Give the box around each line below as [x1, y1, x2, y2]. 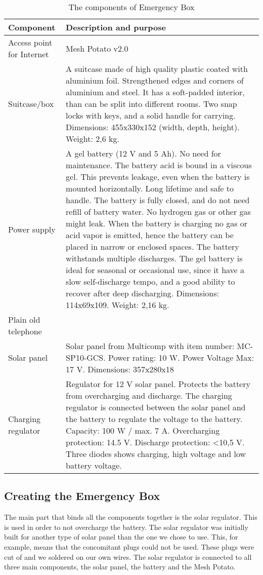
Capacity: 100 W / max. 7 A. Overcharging [66, 425, 220, 436]
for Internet [8, 48, 49, 60]
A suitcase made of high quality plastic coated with [66, 63, 248, 74]
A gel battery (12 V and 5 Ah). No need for [66, 147, 221, 159]
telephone [8, 325, 42, 337]
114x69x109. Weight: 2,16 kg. [66, 299, 169, 311]
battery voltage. [66, 459, 122, 471]
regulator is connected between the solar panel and [66, 401, 246, 413]
